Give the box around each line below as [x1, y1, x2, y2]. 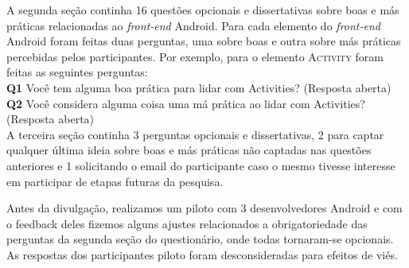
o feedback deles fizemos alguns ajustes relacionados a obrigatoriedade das [6, 215, 368, 231]
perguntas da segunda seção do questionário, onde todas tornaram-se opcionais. [6, 231, 394, 247]
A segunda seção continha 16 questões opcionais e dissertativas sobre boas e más [6, 2, 399, 17]
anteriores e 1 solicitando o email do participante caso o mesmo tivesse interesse [6, 157, 395, 173]
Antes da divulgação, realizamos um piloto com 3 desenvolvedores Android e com [6, 200, 403, 216]
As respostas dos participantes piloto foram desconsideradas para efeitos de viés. [6, 246, 398, 262]
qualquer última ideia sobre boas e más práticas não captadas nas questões [6, 142, 372, 158]
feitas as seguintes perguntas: [6, 64, 148, 80]
